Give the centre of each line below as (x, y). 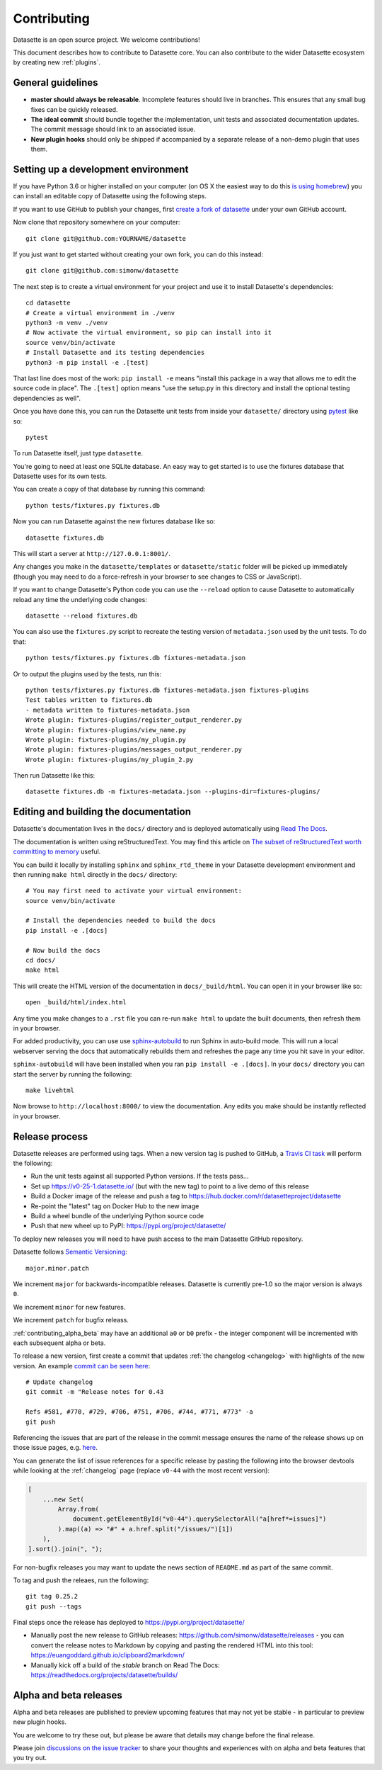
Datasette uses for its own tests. (60, 476)
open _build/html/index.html (76, 1003)
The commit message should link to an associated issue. (113, 129)
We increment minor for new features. (69, 1307)
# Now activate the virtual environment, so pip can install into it (149, 333)
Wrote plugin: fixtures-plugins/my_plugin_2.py (110, 759)
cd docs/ (41, 960)
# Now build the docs (63, 950)
